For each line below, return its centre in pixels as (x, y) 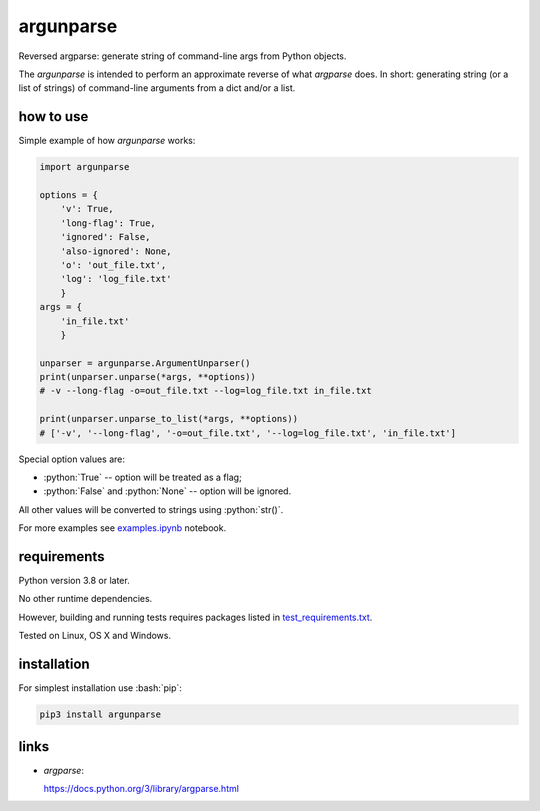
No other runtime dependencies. (85, 599)
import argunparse (84, 167)
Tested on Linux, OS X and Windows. (95, 636)
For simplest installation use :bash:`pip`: (100, 688)
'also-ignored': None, (116, 251)
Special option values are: (71, 459)
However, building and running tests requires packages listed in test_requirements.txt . (195, 617)
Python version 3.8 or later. (74, 581)
